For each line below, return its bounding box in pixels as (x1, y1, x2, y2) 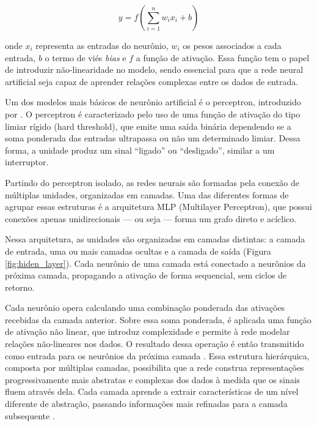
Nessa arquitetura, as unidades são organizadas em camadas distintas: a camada (5, 233, 305, 245)
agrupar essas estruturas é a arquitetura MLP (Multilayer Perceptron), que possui (5, 200, 312, 213)
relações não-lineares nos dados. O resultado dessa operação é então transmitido (5, 337, 304, 350)
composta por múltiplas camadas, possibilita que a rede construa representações (5, 361, 304, 374)
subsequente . (5, 409, 55, 422)
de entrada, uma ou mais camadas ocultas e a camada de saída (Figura (5, 244, 271, 257)
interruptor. (5, 155, 49, 168)
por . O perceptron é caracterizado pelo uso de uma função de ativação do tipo (5, 107, 301, 120)
